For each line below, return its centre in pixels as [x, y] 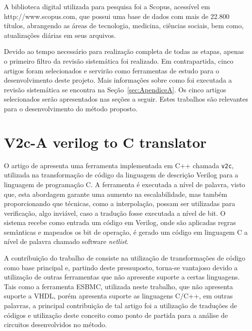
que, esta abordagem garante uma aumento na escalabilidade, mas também [116, 194]
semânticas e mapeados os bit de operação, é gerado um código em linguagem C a [126, 232]
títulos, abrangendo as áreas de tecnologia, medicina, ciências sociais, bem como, [124, 26]
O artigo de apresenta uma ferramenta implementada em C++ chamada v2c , [119, 165]
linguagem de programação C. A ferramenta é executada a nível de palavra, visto [125, 184]
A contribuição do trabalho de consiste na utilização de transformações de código [125, 258]
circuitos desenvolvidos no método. [56, 324]
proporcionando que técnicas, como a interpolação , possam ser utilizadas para [120, 203]
